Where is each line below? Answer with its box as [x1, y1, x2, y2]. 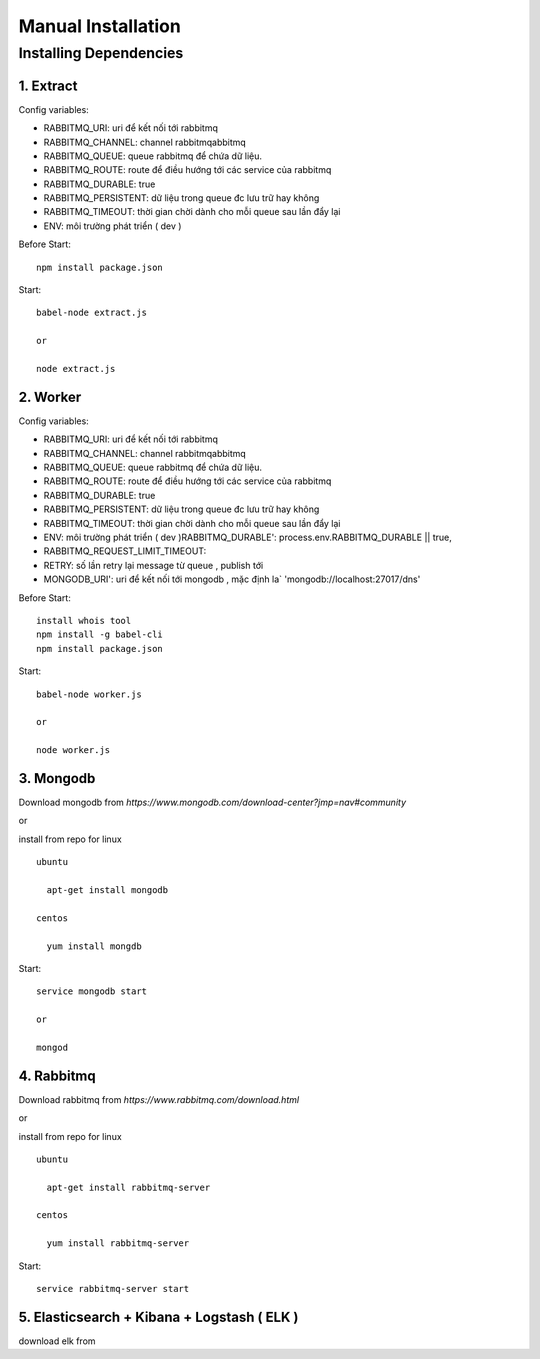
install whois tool [36, 615, 132, 626]
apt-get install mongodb [46, 884, 169, 895]
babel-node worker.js [36, 688, 142, 700]
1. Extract [18, 77, 78, 94]
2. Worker [18, 388, 82, 405]
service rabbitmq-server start [36, 1283, 190, 1295]
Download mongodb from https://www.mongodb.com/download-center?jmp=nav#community [18, 796, 407, 808]
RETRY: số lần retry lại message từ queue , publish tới [43, 559, 264, 571]
